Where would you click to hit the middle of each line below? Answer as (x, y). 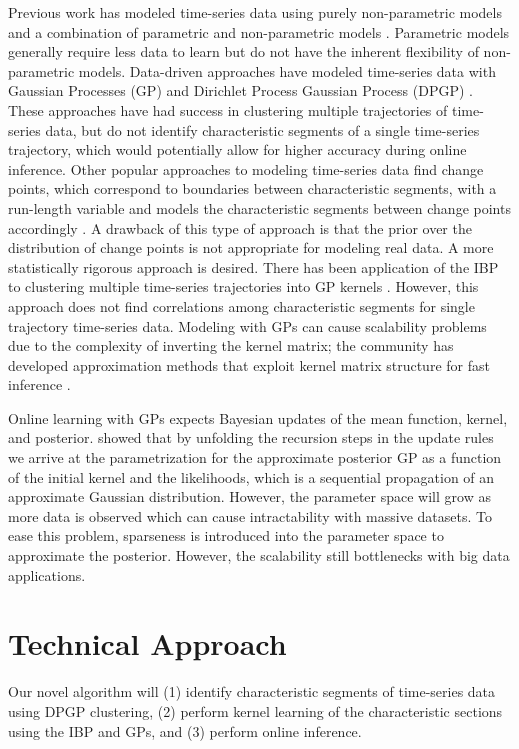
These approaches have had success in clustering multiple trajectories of (228, 109)
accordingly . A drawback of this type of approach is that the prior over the (240, 227)
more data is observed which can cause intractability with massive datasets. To (250, 515)
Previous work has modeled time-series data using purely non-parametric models (255, 12)
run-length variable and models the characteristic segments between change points (259, 207)
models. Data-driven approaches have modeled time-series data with (287, 70)
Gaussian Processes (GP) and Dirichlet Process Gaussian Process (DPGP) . (240, 90)
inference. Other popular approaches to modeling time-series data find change (246, 168)
